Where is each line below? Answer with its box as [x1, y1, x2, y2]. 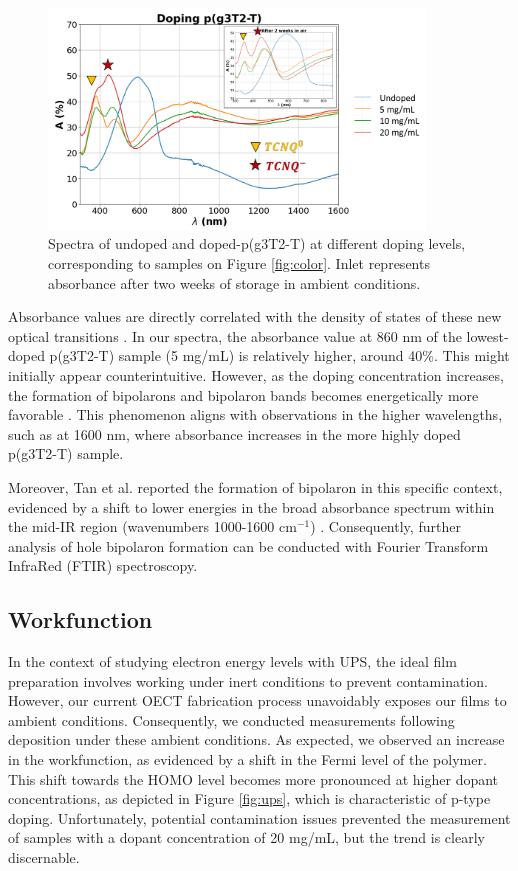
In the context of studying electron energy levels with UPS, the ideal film [8, 651, 457, 672]
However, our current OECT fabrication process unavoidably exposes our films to [8, 690, 507, 711]
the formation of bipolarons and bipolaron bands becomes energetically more [8, 384, 479, 405]
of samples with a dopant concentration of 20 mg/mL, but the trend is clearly [8, 827, 485, 848]
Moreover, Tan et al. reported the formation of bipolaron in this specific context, [8, 476, 503, 497]
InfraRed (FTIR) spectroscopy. [8, 555, 198, 576]
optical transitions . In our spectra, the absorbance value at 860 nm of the [8, 325, 462, 346]
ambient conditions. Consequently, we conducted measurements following [8, 709, 455, 730]
